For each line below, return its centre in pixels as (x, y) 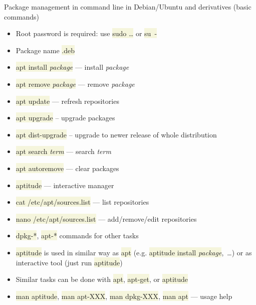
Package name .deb (45, 50)
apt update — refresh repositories (67, 101)
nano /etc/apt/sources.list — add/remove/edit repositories (106, 218)
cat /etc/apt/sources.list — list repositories (82, 202)
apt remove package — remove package (75, 84)
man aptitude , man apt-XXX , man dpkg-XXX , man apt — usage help (124, 296)
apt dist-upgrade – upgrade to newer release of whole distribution (116, 134)
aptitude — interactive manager (65, 185)
